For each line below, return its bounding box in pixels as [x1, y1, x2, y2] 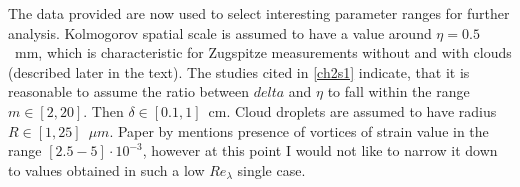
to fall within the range [327, 81, 470, 102]
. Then [83, 100, 124, 121]
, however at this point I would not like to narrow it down [142, 140, 498, 161]
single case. [237, 159, 306, 180]
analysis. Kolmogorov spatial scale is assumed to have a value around [8, 22, 432, 43]
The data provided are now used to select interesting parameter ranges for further [8, 3, 510, 23]
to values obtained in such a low [8, 159, 205, 180]
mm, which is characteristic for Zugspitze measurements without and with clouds [14, 42, 512, 63]
